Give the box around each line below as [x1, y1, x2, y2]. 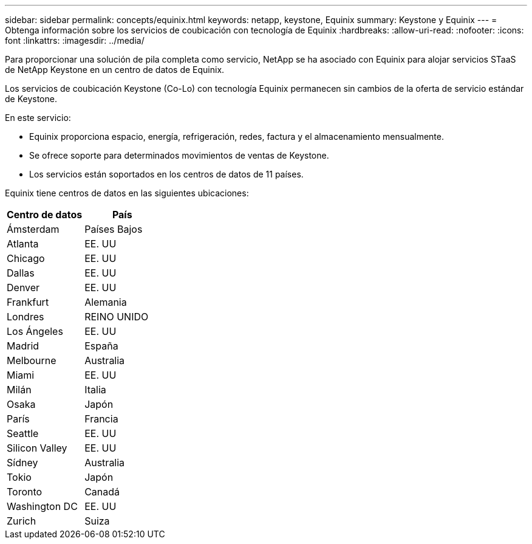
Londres [7, 311, 44, 323]
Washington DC [7, 500, 78, 512]
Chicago [7, 252, 45, 264]
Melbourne [7, 354, 56, 367]
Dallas [7, 267, 35, 279]
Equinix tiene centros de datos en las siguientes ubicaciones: [5, 188, 249, 198]
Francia [84, 413, 118, 425]
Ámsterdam [7, 223, 60, 235]
